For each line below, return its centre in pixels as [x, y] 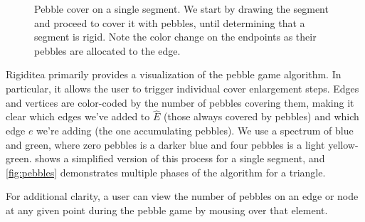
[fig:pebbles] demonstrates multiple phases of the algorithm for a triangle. [166, 172]
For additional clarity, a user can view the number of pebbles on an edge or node [182, 196]
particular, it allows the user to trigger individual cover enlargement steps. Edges [182, 88]
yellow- [343, 144]
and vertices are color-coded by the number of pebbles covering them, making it [180, 102]
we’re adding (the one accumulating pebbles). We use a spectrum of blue [195, 130]
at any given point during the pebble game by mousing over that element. [167, 210]
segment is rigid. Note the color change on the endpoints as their [175, 37]
